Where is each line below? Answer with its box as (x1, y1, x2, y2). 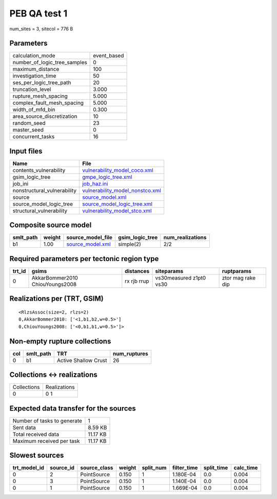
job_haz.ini (82, 180, 108, 187)
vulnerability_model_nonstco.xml (82, 187, 161, 194)
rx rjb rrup (125, 278, 149, 285)
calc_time (233, 464, 258, 471)
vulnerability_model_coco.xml (82, 167, 153, 174)
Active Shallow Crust (56, 357, 107, 364)
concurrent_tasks (12, 133, 55, 140)
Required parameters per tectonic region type (9, 254, 159, 263)
